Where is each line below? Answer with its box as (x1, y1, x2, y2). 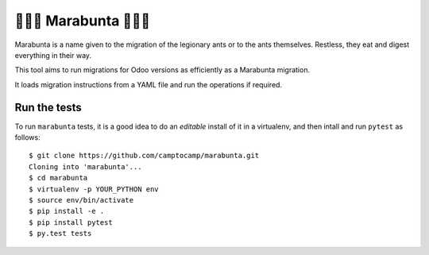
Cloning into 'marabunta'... (29, 162, 142, 171)
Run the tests (14, 100, 83, 114)
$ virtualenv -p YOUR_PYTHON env (29, 184, 159, 194)
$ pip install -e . (29, 207, 105, 216)
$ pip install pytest (29, 218, 113, 226)
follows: (14, 133, 41, 142)
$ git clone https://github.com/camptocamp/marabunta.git (29, 151, 260, 160)
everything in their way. (14, 50, 91, 60)
